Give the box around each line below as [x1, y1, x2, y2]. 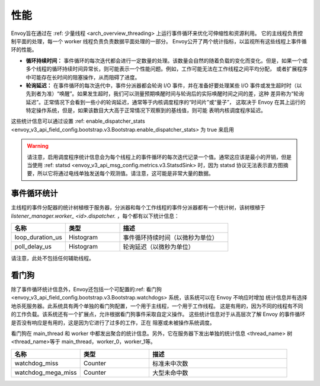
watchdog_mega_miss [14, 368, 77, 377]
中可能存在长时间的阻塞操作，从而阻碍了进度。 [25, 74, 140, 81]
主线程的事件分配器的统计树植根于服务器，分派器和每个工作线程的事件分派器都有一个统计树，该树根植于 [11, 204, 265, 211]
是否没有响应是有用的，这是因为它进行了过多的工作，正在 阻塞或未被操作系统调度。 [11, 319, 215, 326]
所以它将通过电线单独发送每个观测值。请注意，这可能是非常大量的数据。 [37, 170, 214, 177]
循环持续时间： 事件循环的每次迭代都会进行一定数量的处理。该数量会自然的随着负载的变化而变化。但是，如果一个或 [25, 57, 308, 64]
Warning [27, 142, 49, 149]
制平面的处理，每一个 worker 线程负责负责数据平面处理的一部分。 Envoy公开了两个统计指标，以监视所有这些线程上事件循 [11, 37, 307, 44]
